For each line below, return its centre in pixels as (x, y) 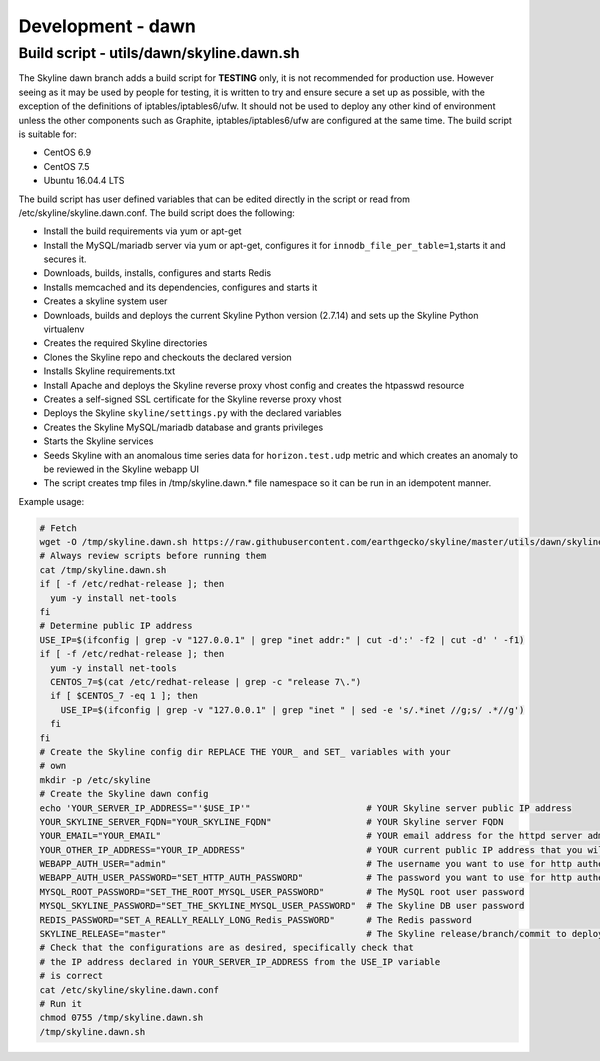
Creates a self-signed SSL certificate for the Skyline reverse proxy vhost (192, 399)
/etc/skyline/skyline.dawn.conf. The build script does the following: (156, 212)
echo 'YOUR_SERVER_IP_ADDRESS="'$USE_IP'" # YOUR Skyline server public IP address (305, 808)
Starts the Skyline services (98, 441)
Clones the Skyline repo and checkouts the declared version (167, 357)
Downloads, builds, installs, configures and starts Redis (157, 273)
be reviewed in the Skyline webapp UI (121, 469)
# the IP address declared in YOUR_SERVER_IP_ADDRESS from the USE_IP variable (240, 961)
